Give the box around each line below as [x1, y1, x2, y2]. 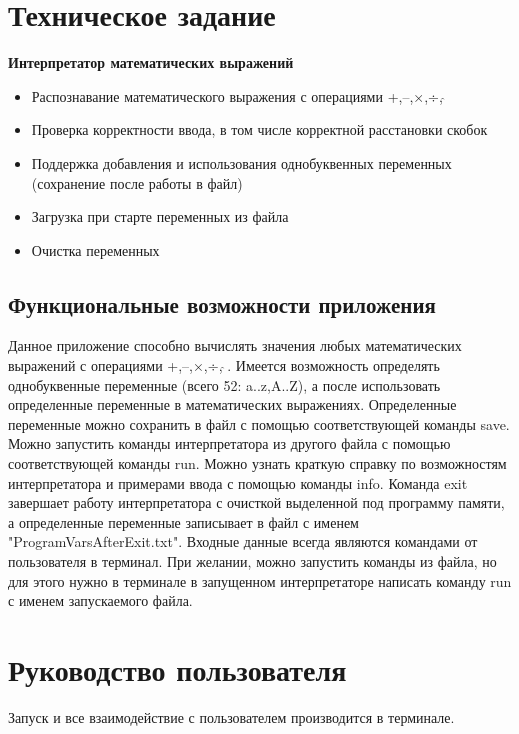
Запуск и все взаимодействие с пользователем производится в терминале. [8, 706, 455, 727]
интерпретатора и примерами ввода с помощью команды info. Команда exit [8, 472, 468, 493]
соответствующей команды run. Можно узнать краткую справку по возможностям [8, 453, 507, 474]
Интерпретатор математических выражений [8, 52, 294, 73]
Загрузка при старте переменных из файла [31, 206, 289, 227]
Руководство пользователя [8, 648, 347, 689]
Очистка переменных [31, 239, 160, 260]
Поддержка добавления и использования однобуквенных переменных [31, 152, 452, 173]
